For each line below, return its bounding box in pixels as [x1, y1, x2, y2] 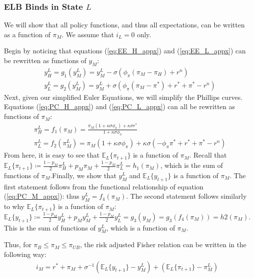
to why [4, 201, 24, 211]
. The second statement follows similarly [126, 191, 247, 201]
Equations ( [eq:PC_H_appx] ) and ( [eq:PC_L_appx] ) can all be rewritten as [4, 101, 235, 112]
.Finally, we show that [50, 170, 116, 180]
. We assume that [61, 29, 114, 39]
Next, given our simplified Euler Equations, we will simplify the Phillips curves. [4, 92, 243, 102]
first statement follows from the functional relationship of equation [4, 181, 204, 191]
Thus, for [4, 239, 32, 250]
